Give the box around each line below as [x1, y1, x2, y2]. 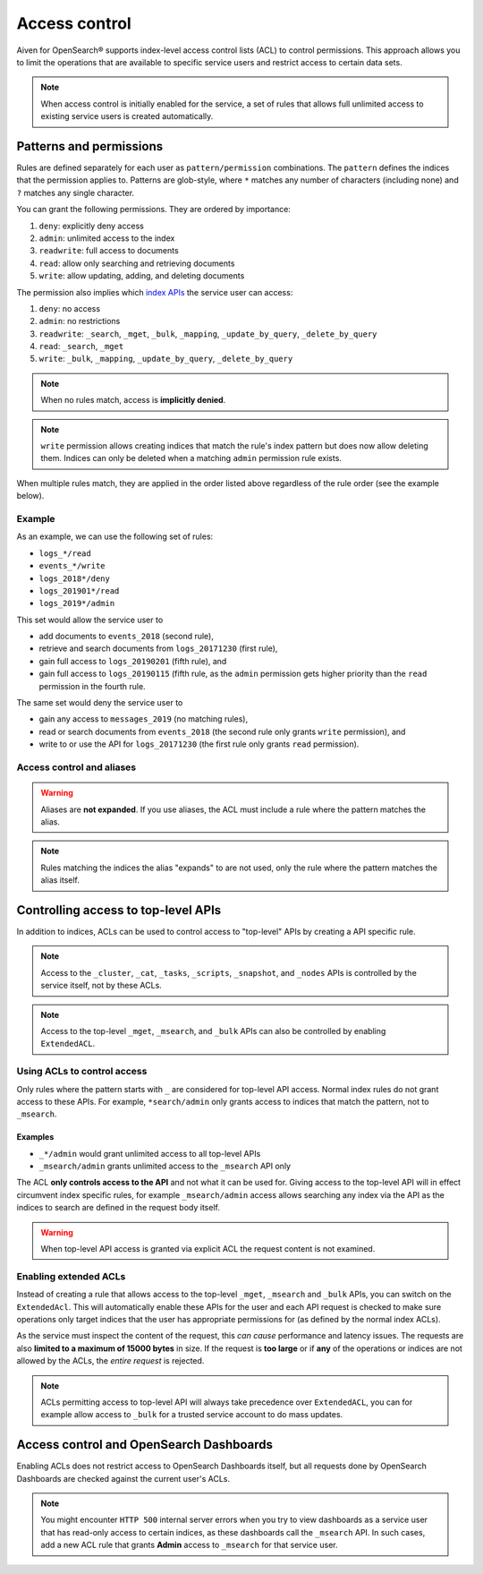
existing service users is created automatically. [40, 111, 214, 122]
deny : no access [38, 303, 101, 313]
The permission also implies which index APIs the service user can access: [16, 287, 293, 297]
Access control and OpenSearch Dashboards [16, 1437, 273, 1452]
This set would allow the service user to [16, 614, 164, 625]
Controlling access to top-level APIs [16, 902, 222, 918]
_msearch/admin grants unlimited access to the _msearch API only [38, 1160, 291, 1172]
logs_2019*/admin [38, 598, 115, 609]
